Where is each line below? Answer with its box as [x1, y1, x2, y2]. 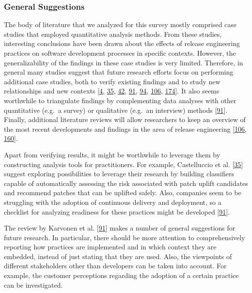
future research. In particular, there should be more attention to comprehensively [4, 232, 245, 242]
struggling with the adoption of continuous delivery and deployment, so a [4, 197, 221, 207]
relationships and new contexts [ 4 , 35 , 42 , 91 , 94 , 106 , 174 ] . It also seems [4, 86, 220, 96]
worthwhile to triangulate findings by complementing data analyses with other [4, 95, 236, 105]
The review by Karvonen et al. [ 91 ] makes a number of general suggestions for [4, 223, 236, 233]
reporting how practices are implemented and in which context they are [4, 242, 217, 252]
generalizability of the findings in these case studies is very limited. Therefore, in [4, 57, 243, 67]
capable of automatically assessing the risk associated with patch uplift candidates [4, 178, 248, 188]
